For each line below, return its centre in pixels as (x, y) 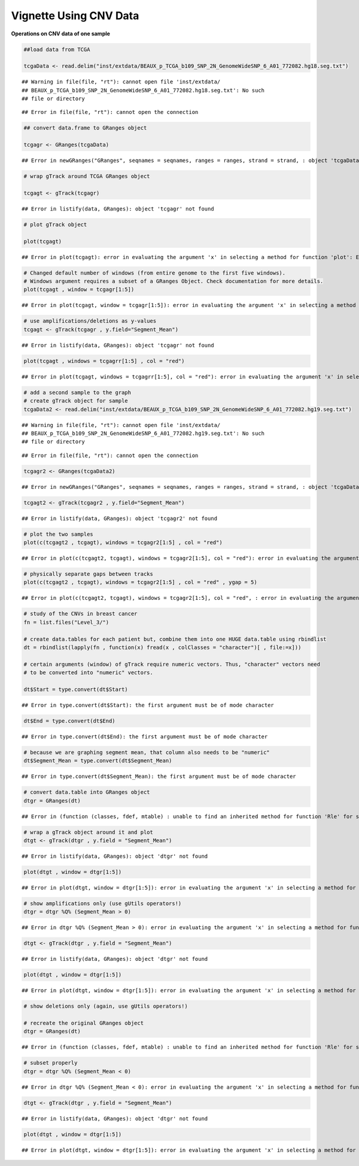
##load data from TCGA (57, 49)
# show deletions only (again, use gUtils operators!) (106, 1006)
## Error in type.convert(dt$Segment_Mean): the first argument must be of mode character (159, 776)
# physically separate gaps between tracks (89, 574)
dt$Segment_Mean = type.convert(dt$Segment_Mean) (98, 761)
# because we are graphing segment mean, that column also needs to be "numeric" (147, 752)
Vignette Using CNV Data (75, 16)
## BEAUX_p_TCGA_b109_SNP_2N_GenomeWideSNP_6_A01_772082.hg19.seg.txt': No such (143, 433)
